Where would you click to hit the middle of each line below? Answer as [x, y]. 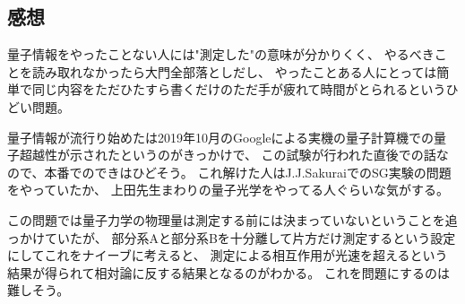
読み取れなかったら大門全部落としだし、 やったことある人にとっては [234, 71]
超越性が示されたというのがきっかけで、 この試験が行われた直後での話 [228, 155]
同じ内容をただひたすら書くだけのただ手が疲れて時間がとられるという [239, 89]
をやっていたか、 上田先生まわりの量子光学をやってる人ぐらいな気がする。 [228, 190]
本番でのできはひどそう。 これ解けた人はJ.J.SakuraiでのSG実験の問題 [248, 172]
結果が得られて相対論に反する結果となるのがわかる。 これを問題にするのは [228, 272]
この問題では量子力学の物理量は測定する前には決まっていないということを [226, 219]
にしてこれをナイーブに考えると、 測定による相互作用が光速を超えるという [228, 255]
